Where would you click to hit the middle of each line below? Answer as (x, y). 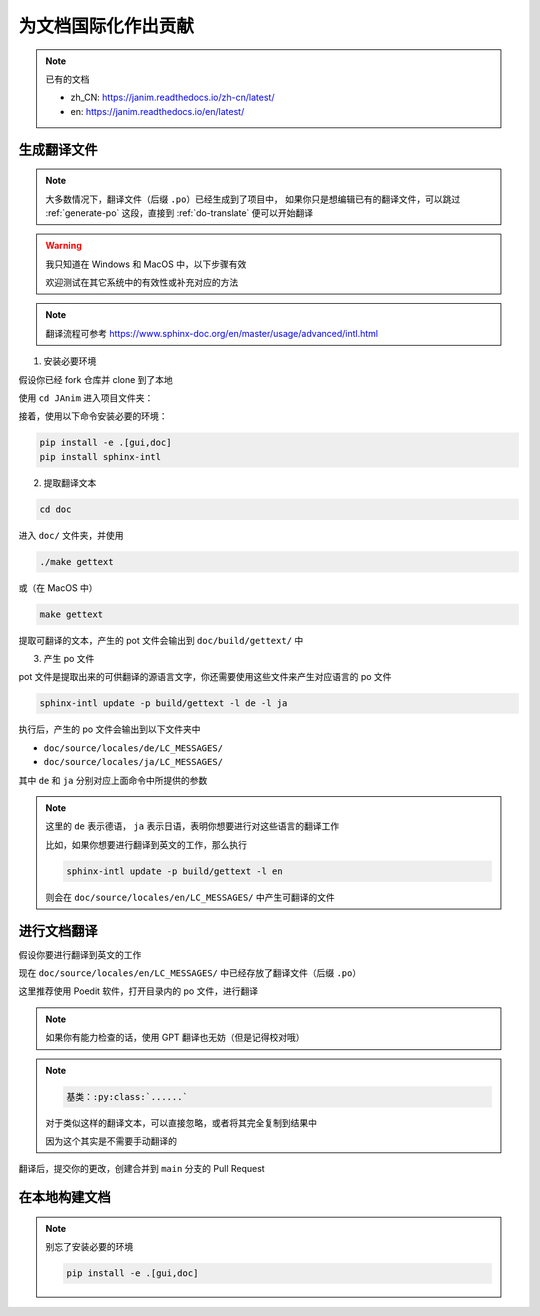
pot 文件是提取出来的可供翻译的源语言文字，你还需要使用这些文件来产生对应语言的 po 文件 (205, 677)
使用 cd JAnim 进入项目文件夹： (86, 398)
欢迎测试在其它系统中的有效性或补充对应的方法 (142, 282)
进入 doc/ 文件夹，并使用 (71, 535)
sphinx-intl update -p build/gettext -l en (175, 871)
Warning (63, 246)
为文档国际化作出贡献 (106, 26)
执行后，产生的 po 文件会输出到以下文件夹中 (109, 729)
